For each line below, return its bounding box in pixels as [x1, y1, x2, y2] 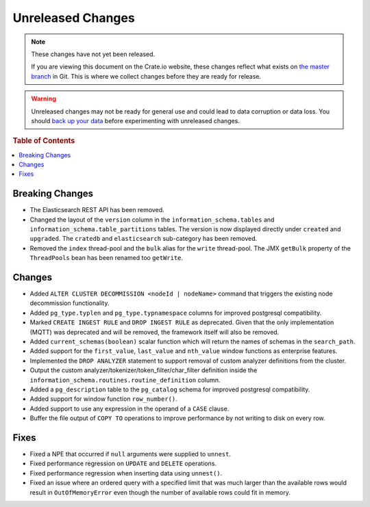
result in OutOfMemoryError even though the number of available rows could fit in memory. [29, 488, 291, 496]
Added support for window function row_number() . [29, 395, 177, 403]
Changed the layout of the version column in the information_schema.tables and [29, 216, 275, 224]
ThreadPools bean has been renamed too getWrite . [29, 254, 184, 262]
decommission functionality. [29, 299, 110, 307]
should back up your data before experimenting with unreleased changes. [31, 116, 240, 125]
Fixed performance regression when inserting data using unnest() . [29, 469, 223, 477]
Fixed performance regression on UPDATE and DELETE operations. [29, 459, 217, 468]
